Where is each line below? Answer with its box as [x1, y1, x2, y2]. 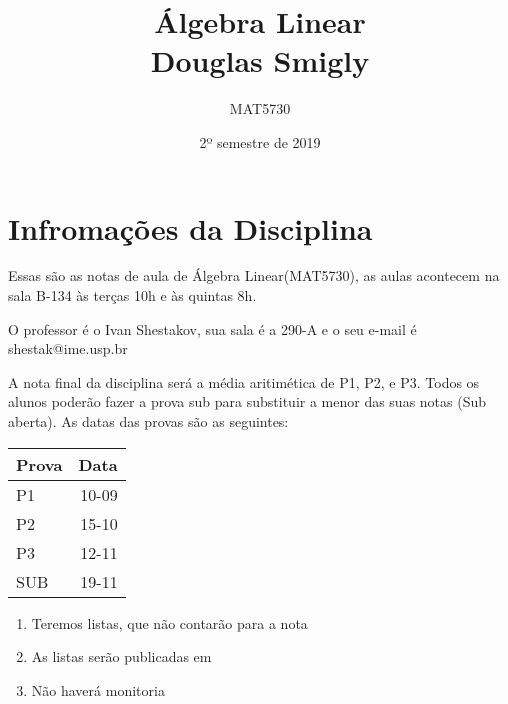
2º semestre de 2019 [199, 131, 321, 152]
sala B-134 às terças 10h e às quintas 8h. [8, 285, 257, 306]
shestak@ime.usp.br [8, 338, 128, 359]
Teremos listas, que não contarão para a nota [31, 612, 308, 633]
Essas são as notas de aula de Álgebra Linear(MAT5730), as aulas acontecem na [8, 265, 500, 286]
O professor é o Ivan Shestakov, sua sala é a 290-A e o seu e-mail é [8, 318, 417, 339]
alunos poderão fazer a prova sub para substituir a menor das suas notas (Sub [8, 391, 487, 412]
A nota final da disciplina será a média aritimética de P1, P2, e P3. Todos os [8, 371, 480, 392]
